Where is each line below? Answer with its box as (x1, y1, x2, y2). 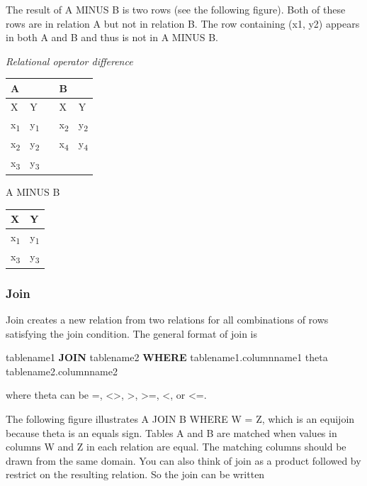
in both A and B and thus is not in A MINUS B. (6, 30, 219, 45)
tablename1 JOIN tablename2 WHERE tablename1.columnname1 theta (6, 350, 328, 365)
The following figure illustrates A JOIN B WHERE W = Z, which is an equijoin (6, 412, 355, 426)
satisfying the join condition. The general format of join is (6, 326, 258, 341)
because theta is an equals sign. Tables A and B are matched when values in (6, 425, 337, 440)
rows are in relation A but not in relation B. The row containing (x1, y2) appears (6, 16, 360, 31)
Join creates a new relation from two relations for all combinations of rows (6, 312, 329, 327)
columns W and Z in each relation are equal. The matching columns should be (6, 439, 346, 454)
